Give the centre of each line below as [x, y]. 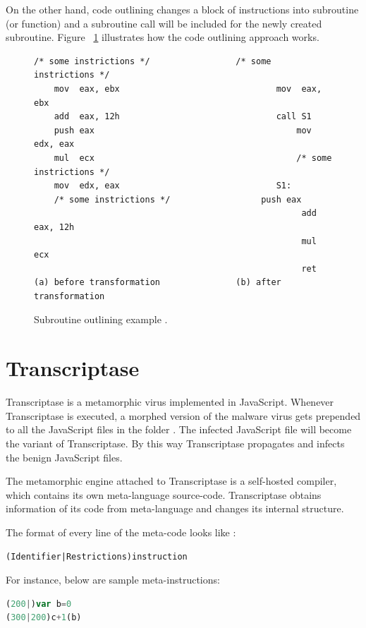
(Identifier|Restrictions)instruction [97, 556]
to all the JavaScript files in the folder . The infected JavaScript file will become [179, 429]
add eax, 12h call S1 [183, 117]
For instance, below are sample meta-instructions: [113, 580]
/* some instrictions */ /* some [153, 61]
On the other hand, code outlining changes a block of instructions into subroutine [182, 9]
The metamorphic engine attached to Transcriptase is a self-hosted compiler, [171, 481]
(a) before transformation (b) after [158, 283]
